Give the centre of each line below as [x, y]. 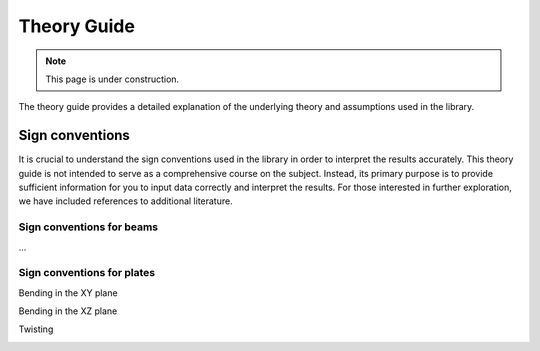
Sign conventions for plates [86, 273]
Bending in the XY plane [68, 292]
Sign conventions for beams [88, 227]
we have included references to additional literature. [126, 201]
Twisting [36, 329]
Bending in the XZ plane [68, 311]
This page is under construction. [112, 79]
